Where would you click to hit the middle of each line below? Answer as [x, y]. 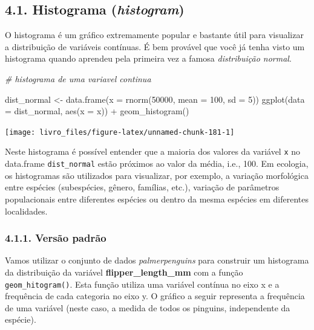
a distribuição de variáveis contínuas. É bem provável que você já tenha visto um [155, 46]
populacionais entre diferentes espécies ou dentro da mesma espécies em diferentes [157, 199]
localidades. [26, 211]
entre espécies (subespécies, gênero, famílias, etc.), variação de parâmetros [142, 187]
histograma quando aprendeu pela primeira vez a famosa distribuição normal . [148, 58]
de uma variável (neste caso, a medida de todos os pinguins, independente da [148, 307]
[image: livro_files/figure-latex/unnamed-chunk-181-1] [120, 132]
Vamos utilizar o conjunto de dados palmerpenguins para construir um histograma [157, 260]
